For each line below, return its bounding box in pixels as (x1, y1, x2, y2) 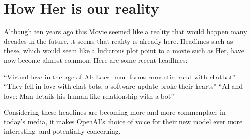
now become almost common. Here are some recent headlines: (4, 55, 188, 65)
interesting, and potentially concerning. (4, 126, 121, 136)
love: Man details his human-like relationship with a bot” (4, 90, 174, 100)
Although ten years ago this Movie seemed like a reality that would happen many (4, 26, 247, 37)
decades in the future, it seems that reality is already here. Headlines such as (4, 36, 233, 46)
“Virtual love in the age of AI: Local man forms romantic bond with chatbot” (4, 71, 235, 81)
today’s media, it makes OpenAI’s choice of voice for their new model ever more (4, 116, 243, 126)
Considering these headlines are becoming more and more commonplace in (4, 107, 226, 117)
